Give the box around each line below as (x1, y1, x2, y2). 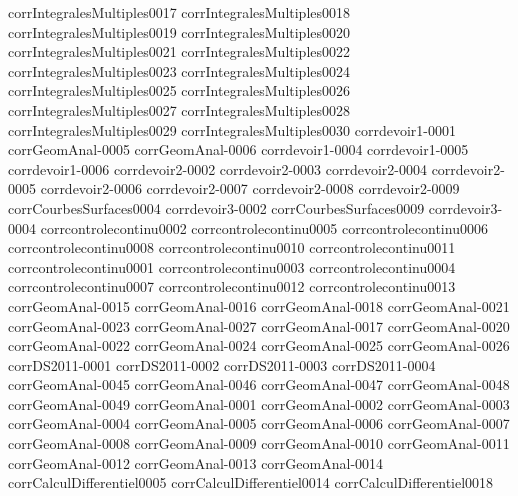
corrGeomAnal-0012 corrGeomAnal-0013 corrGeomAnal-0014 (8, 452, 384, 473)
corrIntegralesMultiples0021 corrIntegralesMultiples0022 (8, 41, 351, 62)
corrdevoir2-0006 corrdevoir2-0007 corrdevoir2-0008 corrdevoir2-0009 (40, 178, 460, 199)
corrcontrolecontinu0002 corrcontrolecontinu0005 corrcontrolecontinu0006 (40, 217, 488, 238)
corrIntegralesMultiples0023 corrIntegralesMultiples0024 (8, 60, 351, 81)
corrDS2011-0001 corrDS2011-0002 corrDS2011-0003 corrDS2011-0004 (8, 354, 436, 375)
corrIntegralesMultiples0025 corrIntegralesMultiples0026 (8, 80, 351, 101)
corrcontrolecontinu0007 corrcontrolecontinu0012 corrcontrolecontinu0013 (8, 276, 456, 297)
